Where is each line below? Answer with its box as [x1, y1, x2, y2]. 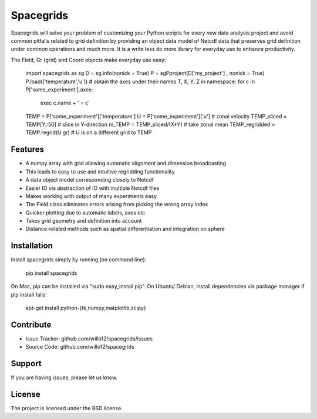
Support [11, 359, 42, 369]
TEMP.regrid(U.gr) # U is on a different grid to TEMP [25, 129, 152, 136]
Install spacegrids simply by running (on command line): [11, 256, 147, 263]
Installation [11, 241, 53, 251]
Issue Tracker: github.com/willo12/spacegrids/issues [25, 335, 153, 342]
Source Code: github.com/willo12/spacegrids [25, 343, 134, 350]
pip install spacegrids [25, 270, 77, 277]
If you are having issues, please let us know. [11, 374, 117, 381]
